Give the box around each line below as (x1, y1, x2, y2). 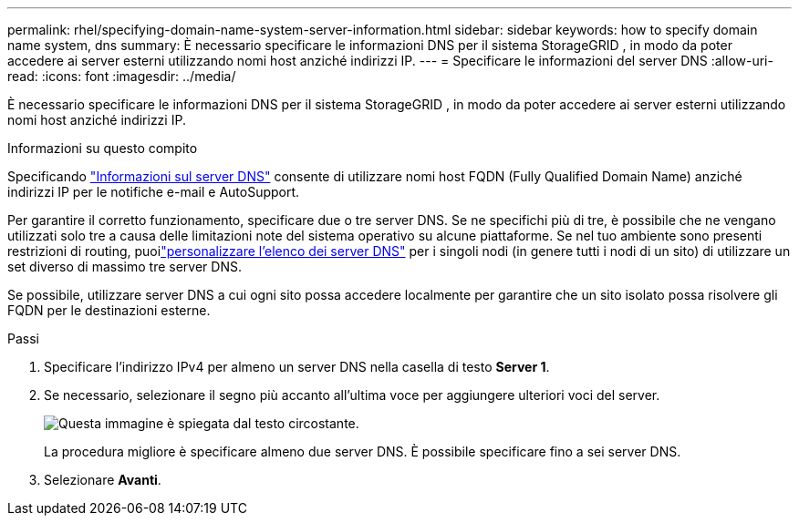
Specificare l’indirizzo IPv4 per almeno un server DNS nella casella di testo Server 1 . (44, 359, 550, 374)
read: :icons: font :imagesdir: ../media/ (7, 68, 236, 84)
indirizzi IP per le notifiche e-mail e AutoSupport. (7, 184, 300, 200)
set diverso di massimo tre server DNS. (7, 259, 242, 274)
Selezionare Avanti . (44, 472, 161, 487)
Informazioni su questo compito (7, 140, 198, 156)
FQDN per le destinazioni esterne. (7, 303, 211, 318)
